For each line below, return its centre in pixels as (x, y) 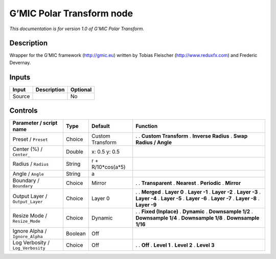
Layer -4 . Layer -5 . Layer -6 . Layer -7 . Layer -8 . (198, 199)
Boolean (76, 233)
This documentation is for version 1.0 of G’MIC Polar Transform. (77, 29)
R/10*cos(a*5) (108, 167)
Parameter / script (35, 123)
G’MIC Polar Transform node (71, 13)
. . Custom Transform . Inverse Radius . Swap (192, 136)
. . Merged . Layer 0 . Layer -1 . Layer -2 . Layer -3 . (198, 192)
